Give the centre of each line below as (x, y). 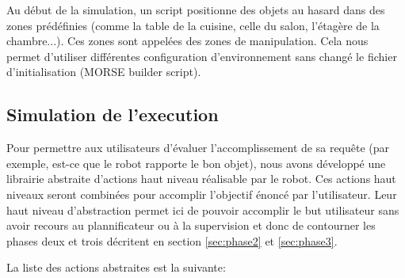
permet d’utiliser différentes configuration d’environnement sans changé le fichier (202, 56)
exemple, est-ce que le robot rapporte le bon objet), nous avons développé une (196, 163)
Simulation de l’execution (113, 114)
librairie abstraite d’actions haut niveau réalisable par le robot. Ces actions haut (201, 179)
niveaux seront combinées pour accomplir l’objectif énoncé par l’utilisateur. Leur (202, 194)
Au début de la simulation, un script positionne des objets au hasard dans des (196, 10)
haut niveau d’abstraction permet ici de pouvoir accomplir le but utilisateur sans (203, 209)
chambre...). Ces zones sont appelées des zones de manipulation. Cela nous (187, 41)
